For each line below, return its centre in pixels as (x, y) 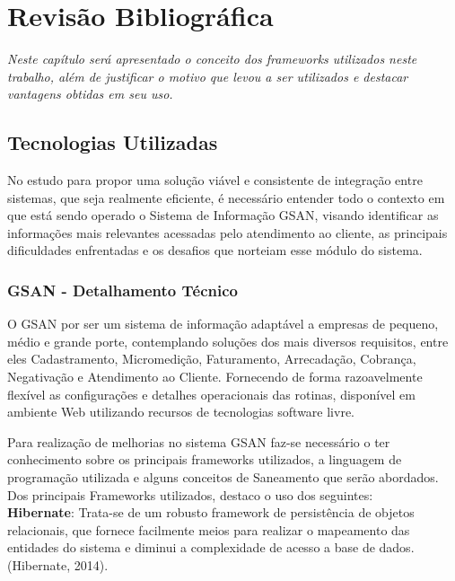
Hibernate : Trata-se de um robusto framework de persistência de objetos (211, 512)
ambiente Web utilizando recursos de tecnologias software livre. (181, 412)
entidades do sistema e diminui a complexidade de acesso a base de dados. (211, 547)
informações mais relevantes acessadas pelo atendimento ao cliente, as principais (227, 232)
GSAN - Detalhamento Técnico (122, 290)
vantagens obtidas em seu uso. (90, 94)
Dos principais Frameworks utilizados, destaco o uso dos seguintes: (190, 494)
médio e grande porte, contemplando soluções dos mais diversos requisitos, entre (228, 341)
